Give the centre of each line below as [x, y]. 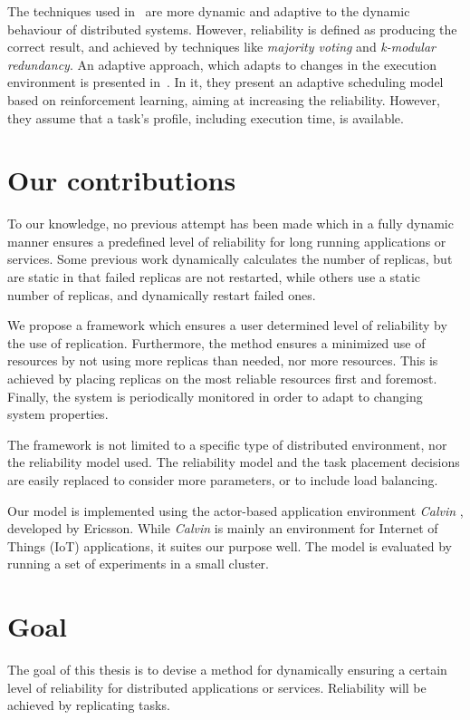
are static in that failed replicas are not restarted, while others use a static [214, 277]
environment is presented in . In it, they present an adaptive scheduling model [225, 82]
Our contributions [122, 180]
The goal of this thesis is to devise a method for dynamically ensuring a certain [227, 670]
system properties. [58, 414]
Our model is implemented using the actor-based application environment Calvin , [235, 510]
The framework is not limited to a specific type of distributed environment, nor [227, 444]
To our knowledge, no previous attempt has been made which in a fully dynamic [230, 224]
